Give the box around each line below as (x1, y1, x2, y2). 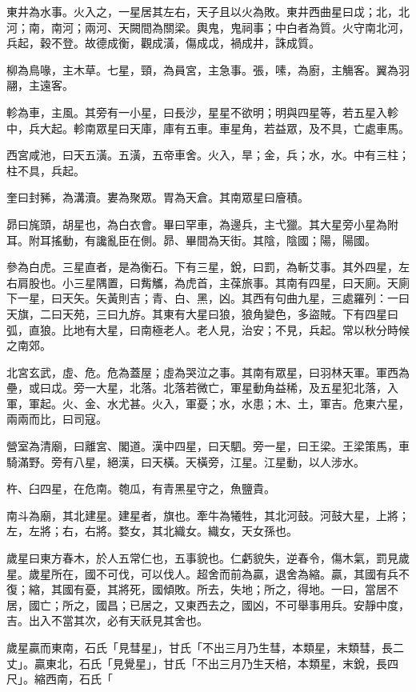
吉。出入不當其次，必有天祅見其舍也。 (6, 612, 208, 629)
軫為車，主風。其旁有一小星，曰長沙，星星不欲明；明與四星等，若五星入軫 (6, 103, 398, 120)
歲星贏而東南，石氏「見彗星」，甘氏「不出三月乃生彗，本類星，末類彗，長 (6, 639, 393, 655)
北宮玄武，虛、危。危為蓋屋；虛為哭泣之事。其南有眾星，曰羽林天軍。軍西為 (6, 363, 410, 380)
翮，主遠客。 (6, 77, 74, 94)
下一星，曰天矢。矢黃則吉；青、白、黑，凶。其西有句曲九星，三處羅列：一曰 (6, 290, 410, 306)
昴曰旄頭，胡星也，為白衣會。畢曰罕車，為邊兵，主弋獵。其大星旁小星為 (6, 215, 387, 232)
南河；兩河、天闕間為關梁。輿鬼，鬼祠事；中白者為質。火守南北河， (50, 18, 410, 35)
